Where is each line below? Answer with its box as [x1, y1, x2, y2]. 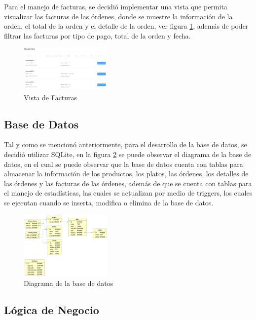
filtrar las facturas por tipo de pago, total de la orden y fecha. [4, 30, 191, 40]
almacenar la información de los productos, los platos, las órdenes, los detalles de [4, 168, 249, 179]
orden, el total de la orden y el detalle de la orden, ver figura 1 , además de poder [4, 21, 249, 31]
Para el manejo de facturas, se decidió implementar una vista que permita [4, 1, 227, 11]
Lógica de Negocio [4, 302, 99, 318]
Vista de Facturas [24, 92, 77, 102]
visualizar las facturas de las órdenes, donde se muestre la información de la [4, 11, 233, 21]
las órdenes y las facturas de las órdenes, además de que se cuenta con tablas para [4, 178, 252, 188]
